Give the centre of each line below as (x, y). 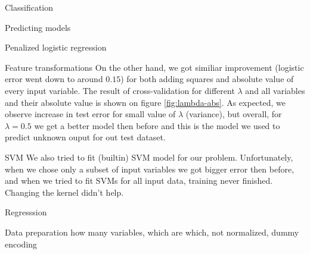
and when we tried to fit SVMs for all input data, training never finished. (139, 181)
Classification (29, 7)
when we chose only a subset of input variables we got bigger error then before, (150, 169)
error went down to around (54, 79)
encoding (21, 244)
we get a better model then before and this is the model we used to (157, 125)
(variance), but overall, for (234, 114)
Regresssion (26, 212)
